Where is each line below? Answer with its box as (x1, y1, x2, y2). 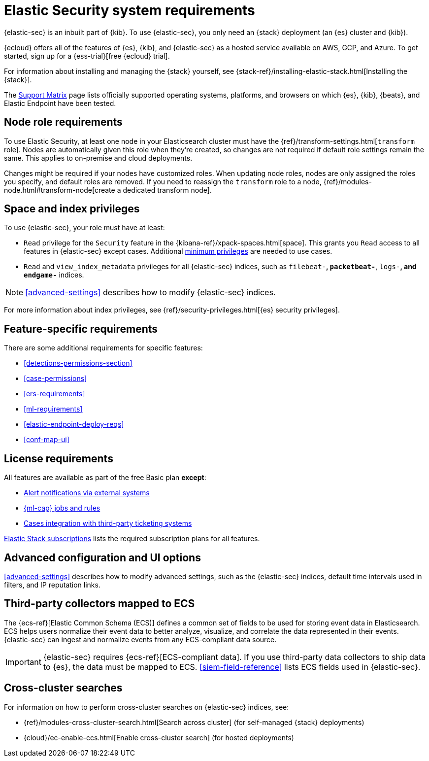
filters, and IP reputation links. (4, 580, 100, 589)
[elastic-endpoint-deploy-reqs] (24, 420, 124, 429)
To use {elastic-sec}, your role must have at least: (4, 223, 165, 232)
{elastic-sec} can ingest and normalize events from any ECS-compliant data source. (4, 635, 277, 644)
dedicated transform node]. (123, 185, 212, 194)
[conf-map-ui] (24, 435, 69, 444)
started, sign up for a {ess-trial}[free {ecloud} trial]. (4, 51, 170, 60)
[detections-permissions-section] (24, 359, 132, 368)
